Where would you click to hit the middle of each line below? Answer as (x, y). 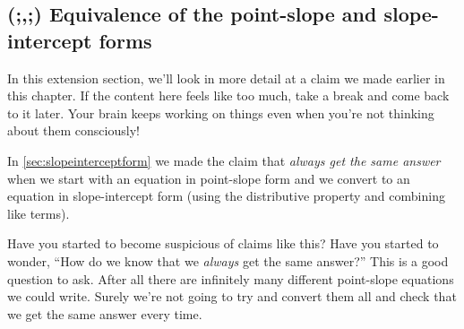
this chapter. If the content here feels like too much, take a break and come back (228, 95)
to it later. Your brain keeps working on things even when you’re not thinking (221, 113)
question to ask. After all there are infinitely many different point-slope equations (231, 278)
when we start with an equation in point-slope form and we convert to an (209, 178)
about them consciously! (73, 130)
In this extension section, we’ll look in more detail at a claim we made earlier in (226, 78)
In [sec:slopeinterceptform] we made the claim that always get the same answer (224, 160)
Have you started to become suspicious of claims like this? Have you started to (223, 243)
